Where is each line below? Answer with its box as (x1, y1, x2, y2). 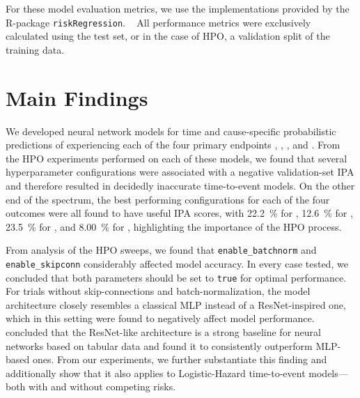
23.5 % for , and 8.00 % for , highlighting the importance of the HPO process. (6, 219, 342, 234)
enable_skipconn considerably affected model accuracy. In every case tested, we (6, 256, 348, 270)
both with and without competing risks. (6, 379, 176, 394)
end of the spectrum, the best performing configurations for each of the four (6, 192, 330, 206)
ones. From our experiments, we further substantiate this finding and (32, 352, 327, 367)
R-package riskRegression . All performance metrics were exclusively (6, 15, 311, 29)
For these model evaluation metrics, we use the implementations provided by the (6, 1, 350, 15)
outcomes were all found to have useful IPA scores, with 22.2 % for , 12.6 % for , (6, 206, 353, 220)
